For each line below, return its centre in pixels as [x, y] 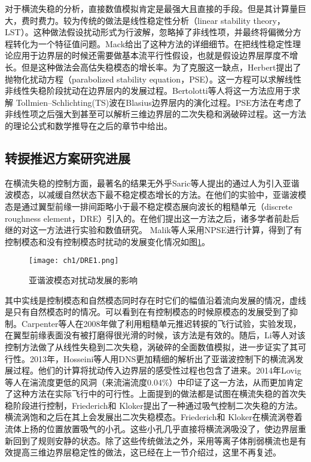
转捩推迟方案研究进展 [68, 157]
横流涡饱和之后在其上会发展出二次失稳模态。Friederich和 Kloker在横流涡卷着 [154, 417]
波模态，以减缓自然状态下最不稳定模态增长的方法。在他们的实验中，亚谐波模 [155, 195]
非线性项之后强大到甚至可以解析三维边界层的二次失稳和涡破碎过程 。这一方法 [155, 114]
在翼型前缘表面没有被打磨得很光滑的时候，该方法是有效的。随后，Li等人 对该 [155, 335]
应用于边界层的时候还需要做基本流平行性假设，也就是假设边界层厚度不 [151, 55]
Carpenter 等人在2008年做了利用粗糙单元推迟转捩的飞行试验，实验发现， [161, 323]
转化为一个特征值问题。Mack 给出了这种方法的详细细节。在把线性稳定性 [153, 43]
